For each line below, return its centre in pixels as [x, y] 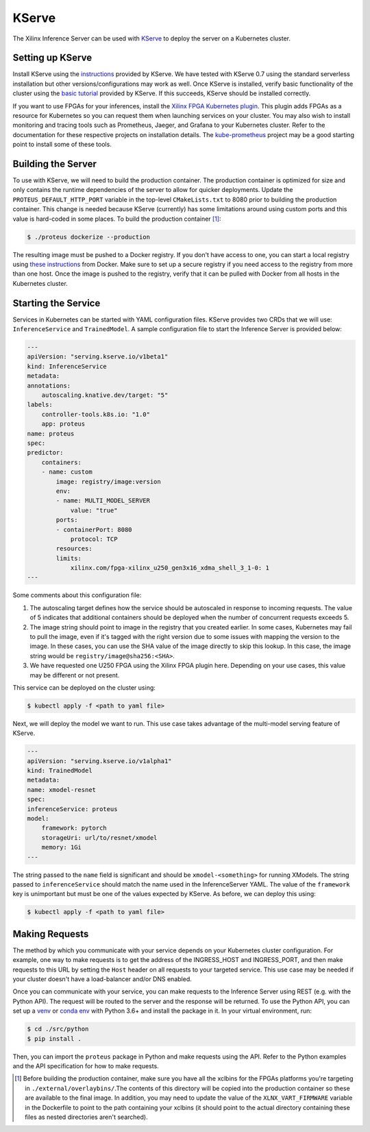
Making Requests [51, 934]
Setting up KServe [52, 58]
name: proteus [51, 433]
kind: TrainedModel [60, 771]
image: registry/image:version [108, 481]
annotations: [49, 385]
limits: [69, 558]
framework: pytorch [74, 828]
